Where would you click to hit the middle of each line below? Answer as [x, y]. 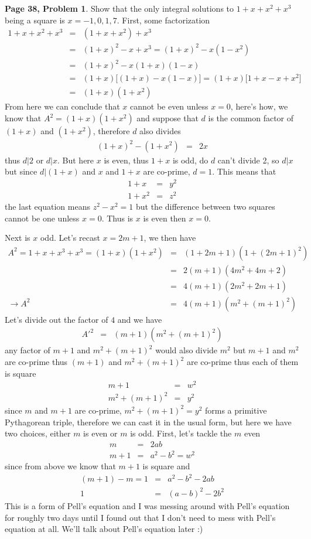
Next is [18, 238]
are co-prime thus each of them [242, 362]
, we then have [170, 238]
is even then [165, 218]
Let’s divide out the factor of [57, 319]
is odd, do [190, 160]
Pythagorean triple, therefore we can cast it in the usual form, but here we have [148, 422]
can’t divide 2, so [248, 160]
